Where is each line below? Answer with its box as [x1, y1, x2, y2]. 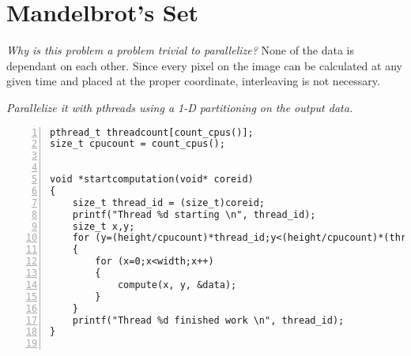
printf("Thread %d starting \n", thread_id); [72, 208, 316, 220]
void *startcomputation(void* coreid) [50, 174, 254, 185]
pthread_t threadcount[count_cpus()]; [50, 126, 254, 138]
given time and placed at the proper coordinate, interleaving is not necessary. [6, 73, 380, 89]
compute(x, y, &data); [117, 279, 237, 290]
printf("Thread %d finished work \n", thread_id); [72, 314, 345, 326]
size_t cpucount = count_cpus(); [50, 138, 225, 150]
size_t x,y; [72, 220, 135, 232]
